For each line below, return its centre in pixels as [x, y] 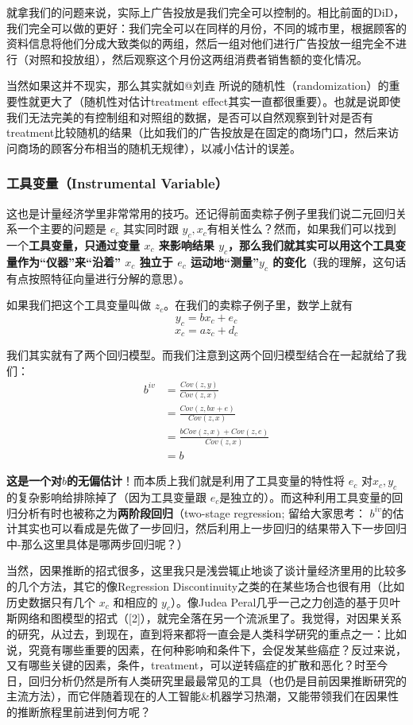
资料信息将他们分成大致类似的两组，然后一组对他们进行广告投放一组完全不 [201, 43]
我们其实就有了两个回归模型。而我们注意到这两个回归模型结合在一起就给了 [201, 354]
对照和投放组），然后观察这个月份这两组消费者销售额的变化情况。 [198, 58]
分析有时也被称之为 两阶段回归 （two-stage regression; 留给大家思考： [191, 512]
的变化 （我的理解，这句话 [340, 261]
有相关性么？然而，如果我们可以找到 [301, 229]
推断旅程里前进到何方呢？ [84, 711]
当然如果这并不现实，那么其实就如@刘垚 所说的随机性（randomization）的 [198, 85]
